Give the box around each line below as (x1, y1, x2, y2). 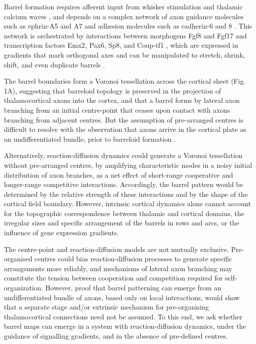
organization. (4, 282, 43, 293)
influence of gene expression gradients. (4, 227, 119, 238)
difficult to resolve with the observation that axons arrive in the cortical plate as (4, 124, 247, 134)
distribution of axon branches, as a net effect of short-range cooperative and (4, 169, 233, 180)
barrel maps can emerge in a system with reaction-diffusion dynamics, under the (4, 321, 246, 331)
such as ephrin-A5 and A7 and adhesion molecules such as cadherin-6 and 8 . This (4, 21, 252, 31)
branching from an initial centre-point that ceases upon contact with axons (4, 104, 230, 115)
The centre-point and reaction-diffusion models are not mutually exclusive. (4, 244, 229, 254)
